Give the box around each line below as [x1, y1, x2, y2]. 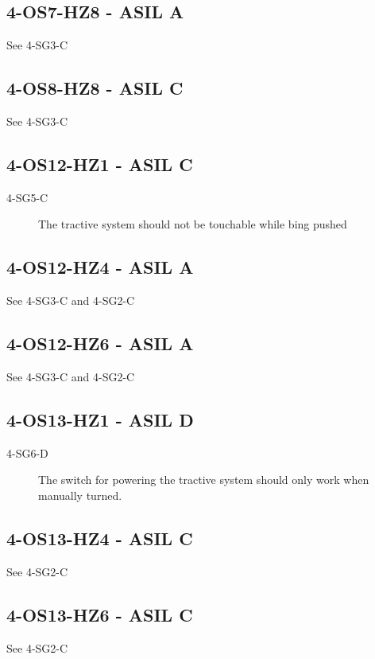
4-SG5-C [6, 189, 48, 205]
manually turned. [38, 486, 122, 503]
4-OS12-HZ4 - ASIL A [6, 255, 194, 279]
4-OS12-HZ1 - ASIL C [6, 151, 193, 176]
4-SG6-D [6, 444, 48, 461]
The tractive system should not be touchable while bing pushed [38, 216, 347, 232]
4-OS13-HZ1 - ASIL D [6, 407, 194, 431]
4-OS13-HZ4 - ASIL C [6, 525, 193, 550]
